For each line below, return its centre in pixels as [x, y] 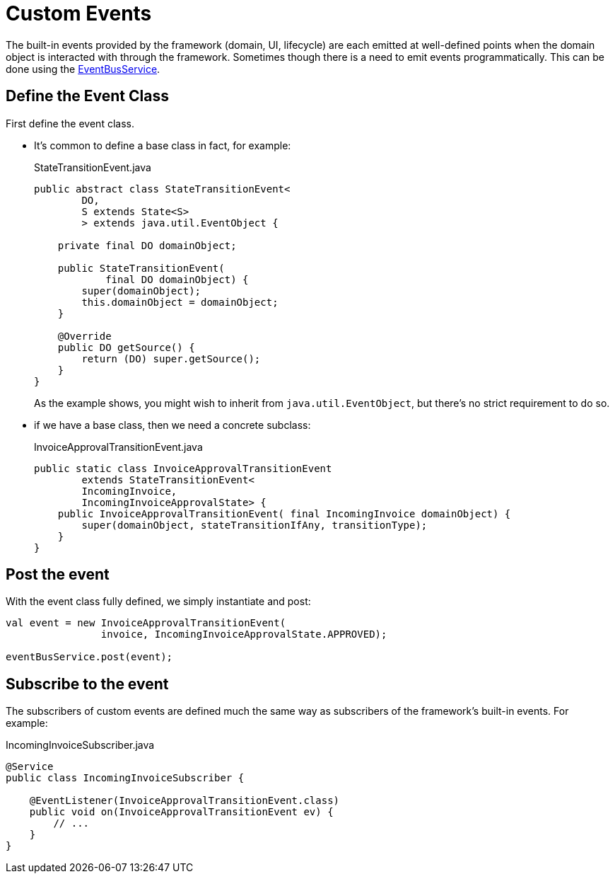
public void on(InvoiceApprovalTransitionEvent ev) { [181, 812]
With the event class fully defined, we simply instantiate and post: [158, 602]
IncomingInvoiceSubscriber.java [80, 745]
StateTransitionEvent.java [93, 167]
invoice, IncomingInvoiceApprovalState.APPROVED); [244, 634]
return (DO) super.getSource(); [171, 358]
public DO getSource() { [126, 347]
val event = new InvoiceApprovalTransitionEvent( [146, 623]
